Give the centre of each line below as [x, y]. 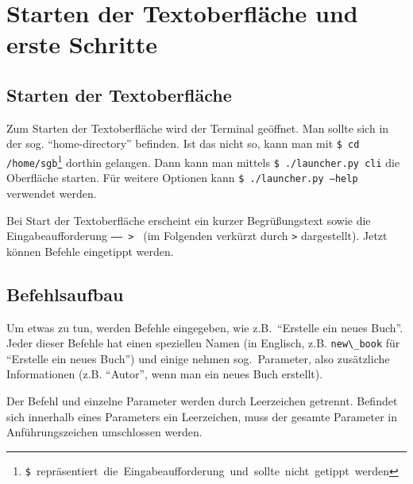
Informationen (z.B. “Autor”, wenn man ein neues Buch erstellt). [165, 374]
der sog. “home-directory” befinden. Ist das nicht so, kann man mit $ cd [183, 143]
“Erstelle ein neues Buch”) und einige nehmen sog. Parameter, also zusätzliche [198, 358]
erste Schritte [82, 44]
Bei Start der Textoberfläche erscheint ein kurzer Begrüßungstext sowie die [189, 220]
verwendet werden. [52, 193]
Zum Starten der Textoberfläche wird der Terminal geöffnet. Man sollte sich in [198, 128]
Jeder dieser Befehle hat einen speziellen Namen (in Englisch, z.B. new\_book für [203, 343]
